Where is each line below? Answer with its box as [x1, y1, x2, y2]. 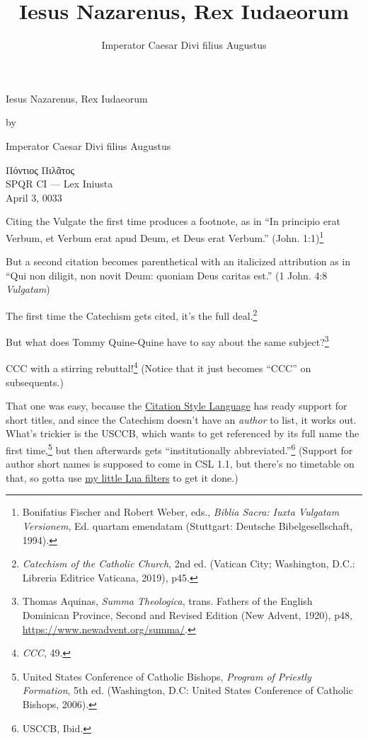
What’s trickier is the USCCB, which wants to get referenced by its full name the [6, 426, 360, 441]
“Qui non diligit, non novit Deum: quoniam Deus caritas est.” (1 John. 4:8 [6, 267, 328, 282]
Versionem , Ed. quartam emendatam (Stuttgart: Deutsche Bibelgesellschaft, [22, 519, 353, 533]
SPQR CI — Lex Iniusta [6, 176, 113, 191]
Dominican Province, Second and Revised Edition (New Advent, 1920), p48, [22, 608, 352, 623]
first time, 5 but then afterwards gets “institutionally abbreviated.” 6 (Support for [6, 441, 353, 457]
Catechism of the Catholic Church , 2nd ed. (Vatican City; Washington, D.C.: [22, 556, 355, 571]
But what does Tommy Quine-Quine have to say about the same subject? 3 [6, 333, 329, 349]
